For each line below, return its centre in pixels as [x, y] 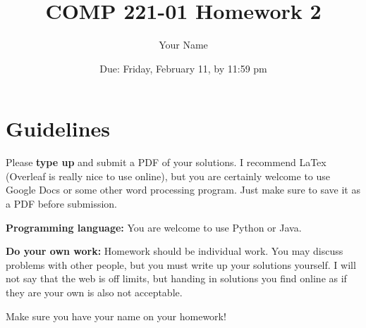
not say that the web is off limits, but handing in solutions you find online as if [176, 278]
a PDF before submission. [61, 204]
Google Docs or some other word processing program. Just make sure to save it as [183, 190]
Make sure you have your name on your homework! [116, 316]
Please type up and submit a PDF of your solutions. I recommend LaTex [166, 162]
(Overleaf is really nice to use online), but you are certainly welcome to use [168, 176]
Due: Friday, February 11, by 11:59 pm [183, 68]
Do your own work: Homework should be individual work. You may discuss [175, 251]
